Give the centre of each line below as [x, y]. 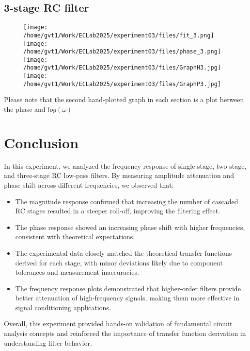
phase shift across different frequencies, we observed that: [89, 184]
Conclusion [41, 142]
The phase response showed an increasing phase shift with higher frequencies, [130, 227]
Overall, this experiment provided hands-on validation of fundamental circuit [118, 324]
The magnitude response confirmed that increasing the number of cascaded [127, 201]
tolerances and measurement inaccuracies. [77, 272]
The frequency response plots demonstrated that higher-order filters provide [128, 288]
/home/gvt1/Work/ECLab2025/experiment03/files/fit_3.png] [119, 35]
